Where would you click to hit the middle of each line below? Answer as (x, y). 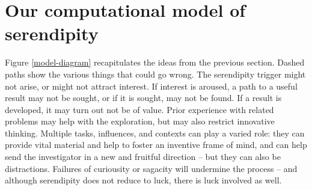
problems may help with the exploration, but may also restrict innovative (140, 121)
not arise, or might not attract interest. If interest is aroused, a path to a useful (151, 86)
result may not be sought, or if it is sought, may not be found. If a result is (143, 98)
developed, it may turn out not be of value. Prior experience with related (139, 109)
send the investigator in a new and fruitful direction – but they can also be (143, 157)
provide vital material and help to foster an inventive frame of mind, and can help (156, 145)
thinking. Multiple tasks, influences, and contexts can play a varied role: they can (155, 133)
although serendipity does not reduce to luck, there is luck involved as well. (143, 180)
